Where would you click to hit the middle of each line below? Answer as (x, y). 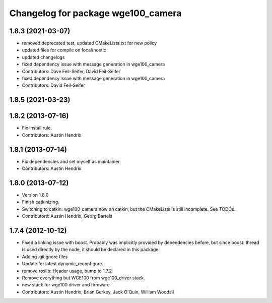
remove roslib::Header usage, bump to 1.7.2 (67, 271)
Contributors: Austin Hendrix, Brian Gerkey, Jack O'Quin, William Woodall (98, 292)
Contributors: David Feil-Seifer (53, 85)
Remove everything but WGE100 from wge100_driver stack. (83, 278)
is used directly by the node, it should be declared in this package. (91, 250)
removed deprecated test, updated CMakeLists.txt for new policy (89, 43)
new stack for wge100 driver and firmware (66, 285)
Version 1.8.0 (35, 195)
